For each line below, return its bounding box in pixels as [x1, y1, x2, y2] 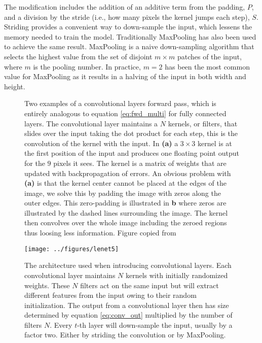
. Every [50, 319, 72, 330]
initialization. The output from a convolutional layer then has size [24, 299, 229, 310]
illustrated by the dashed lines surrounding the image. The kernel [24, 207, 228, 218]
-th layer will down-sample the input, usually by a [77, 319, 233, 330]
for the [24, 157, 45, 168]
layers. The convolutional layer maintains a [24, 118, 158, 128]
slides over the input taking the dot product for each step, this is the [24, 128, 238, 139]
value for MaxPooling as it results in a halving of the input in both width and [4, 71, 246, 82]
